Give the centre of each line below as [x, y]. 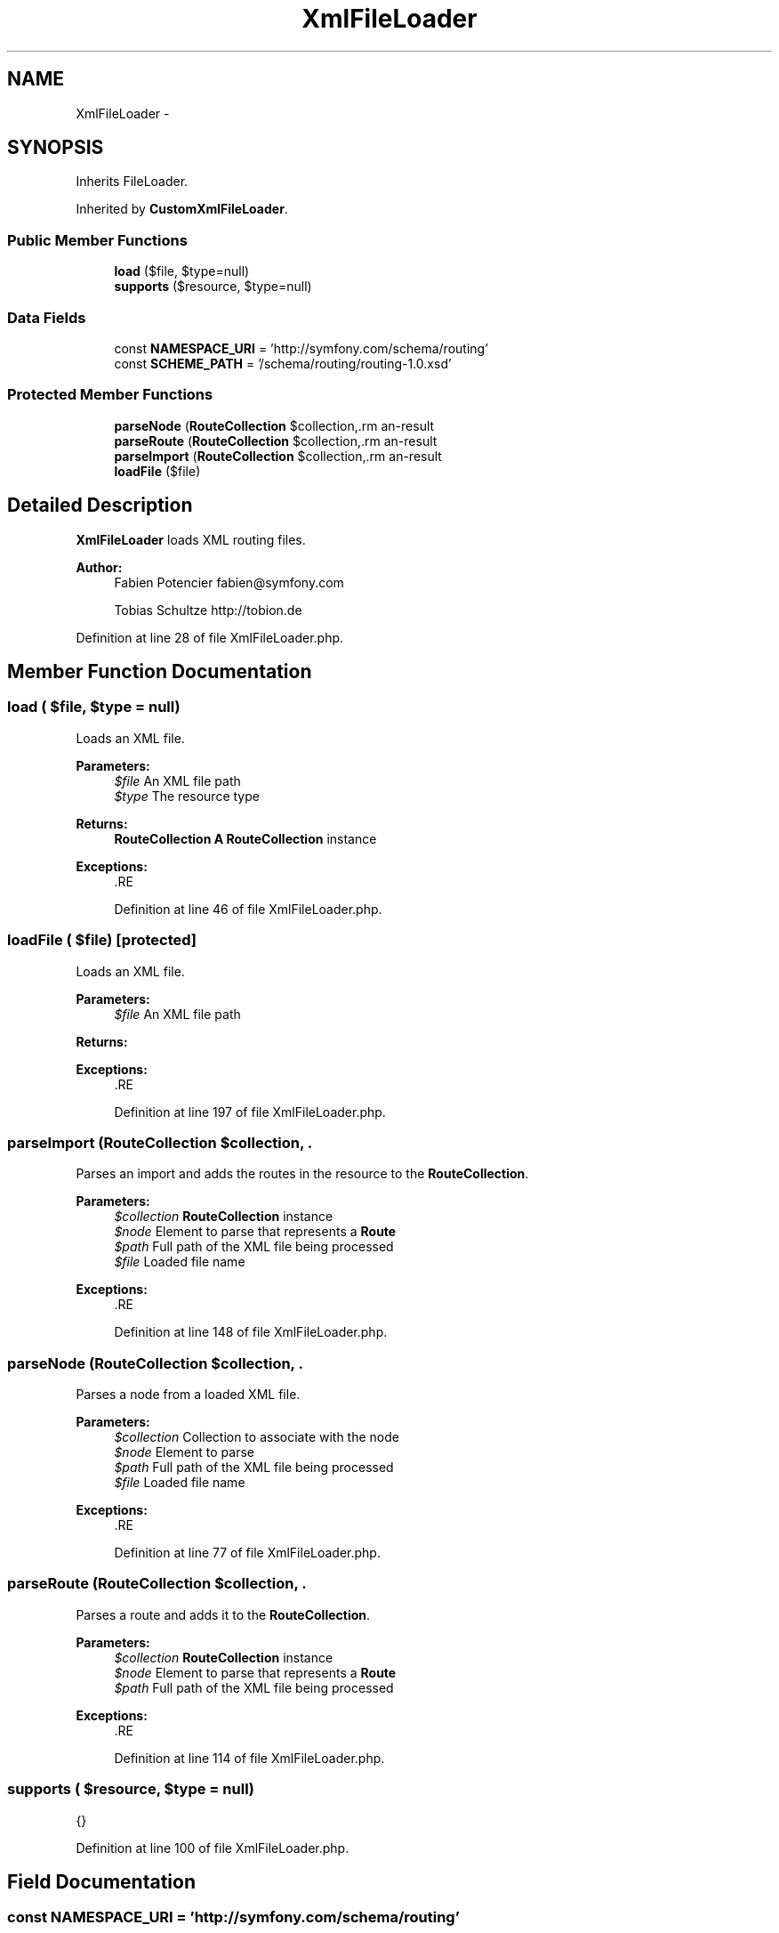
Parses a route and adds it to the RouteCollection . [223, 1614]
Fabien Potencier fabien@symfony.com [229, 582]
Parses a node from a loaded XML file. [188, 1394]
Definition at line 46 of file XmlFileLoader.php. [248, 909]
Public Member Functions [97, 240]
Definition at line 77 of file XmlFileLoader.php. [247, 1553]
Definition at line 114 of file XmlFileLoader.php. [249, 1758]
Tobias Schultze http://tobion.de [208, 610]
